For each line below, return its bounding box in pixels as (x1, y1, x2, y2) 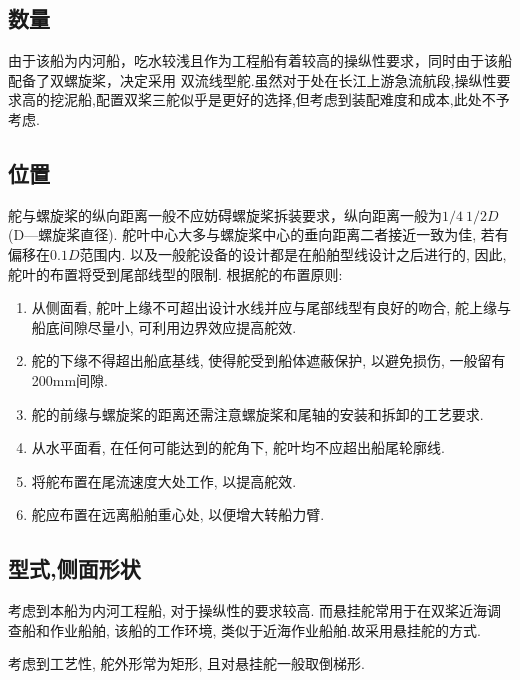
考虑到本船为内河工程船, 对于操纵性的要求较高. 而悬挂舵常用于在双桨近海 (8, 600, 488, 621)
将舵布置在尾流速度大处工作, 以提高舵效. (31, 470, 297, 491)
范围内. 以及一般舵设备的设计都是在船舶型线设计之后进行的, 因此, (79, 243, 507, 264)
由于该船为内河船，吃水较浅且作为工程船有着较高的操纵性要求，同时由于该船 (8, 50, 512, 71)
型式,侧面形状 (8, 553, 141, 584)
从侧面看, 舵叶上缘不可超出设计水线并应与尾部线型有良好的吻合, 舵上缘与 (31, 297, 511, 318)
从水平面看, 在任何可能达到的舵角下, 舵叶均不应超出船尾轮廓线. (31, 437, 445, 458)
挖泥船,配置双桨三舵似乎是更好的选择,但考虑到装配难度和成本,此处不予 (49, 89, 510, 110)
